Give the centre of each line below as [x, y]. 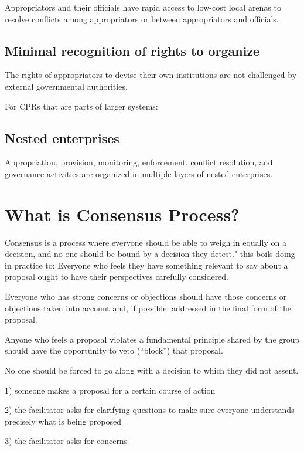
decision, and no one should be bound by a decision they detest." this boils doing [150, 254]
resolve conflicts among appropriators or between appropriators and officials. [142, 18]
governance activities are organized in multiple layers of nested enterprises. [139, 173]
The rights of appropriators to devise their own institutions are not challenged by [151, 75]
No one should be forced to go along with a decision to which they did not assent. [152, 370]
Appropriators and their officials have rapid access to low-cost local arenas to [143, 7]
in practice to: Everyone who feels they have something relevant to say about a [146, 265]
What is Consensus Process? [122, 214]
